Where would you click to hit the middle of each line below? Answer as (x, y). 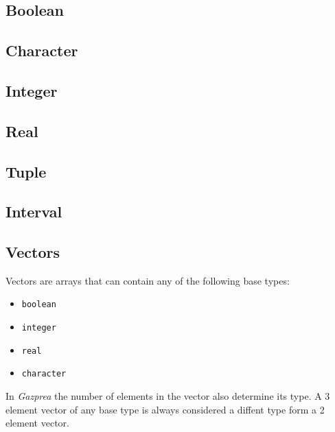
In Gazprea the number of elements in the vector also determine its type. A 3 (168, 396)
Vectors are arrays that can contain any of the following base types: (148, 280)
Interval (34, 212)
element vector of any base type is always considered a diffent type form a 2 (165, 409)
